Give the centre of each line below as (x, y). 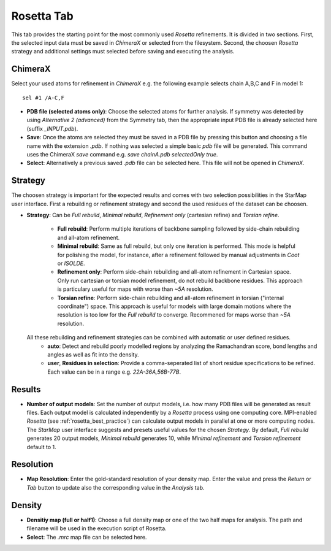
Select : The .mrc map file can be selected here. (87, 537)
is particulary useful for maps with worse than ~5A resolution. (135, 289)
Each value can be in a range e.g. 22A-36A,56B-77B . (114, 372)
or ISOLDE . (71, 263)
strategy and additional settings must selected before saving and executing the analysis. (123, 52)
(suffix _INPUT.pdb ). (52, 128)
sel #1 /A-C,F (43, 98)
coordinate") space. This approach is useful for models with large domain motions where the (174, 306)
